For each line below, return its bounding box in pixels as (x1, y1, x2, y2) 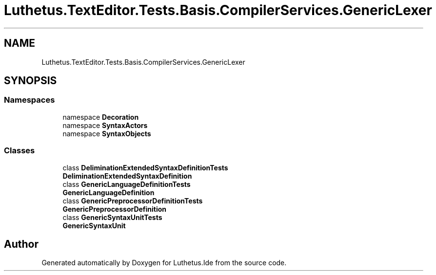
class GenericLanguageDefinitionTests (62, 180, 191, 188)
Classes (4, 146, 35, 156)
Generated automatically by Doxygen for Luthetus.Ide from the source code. (41, 258, 287, 267)
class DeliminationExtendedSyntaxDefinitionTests (62, 163, 228, 172)
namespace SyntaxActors (62, 121, 148, 129)
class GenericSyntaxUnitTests (62, 213, 162, 221)
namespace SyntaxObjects (62, 129, 151, 138)
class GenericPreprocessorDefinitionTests (62, 196, 203, 205)
